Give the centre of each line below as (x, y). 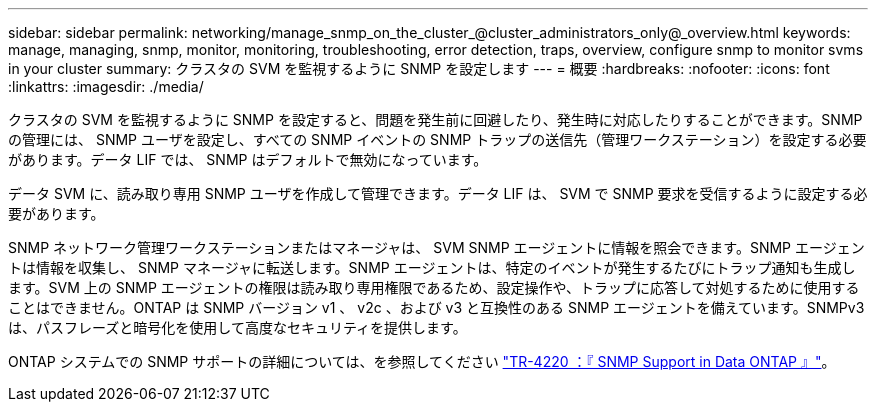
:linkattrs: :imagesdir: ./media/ (106, 86)
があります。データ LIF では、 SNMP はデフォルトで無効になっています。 (248, 159)
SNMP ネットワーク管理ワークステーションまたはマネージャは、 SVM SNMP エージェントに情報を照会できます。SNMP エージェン (436, 247)
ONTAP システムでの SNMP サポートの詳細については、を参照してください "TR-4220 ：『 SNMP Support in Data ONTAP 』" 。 (422, 361)
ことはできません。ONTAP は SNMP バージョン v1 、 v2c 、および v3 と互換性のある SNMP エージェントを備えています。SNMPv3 (436, 307)
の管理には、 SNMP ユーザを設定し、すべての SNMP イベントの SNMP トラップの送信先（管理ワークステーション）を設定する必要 (437, 139)
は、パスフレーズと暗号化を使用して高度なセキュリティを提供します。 (237, 327)
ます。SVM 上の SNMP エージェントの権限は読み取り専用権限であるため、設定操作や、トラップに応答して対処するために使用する (434, 287)
